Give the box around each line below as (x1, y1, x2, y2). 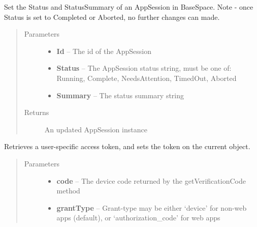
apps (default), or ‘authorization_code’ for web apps (56, 212, 220, 223)
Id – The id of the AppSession (56, 45, 151, 56)
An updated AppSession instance (44, 124, 147, 134)
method (56, 185, 80, 196)
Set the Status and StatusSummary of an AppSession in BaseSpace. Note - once (4, 2, 253, 12)
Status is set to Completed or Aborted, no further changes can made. (4, 11, 220, 22)
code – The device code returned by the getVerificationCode (56, 175, 246, 186)
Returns (24, 107, 49, 118)
